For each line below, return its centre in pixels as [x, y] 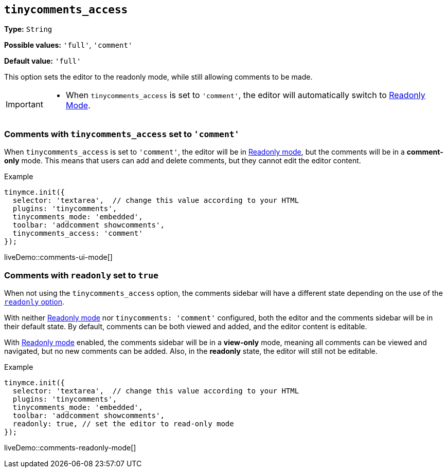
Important [24, 105]
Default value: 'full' [43, 61]
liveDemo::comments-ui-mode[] [58, 257]
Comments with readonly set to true [81, 275]
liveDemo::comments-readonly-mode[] [70, 447]
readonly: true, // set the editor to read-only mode [123, 423]
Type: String [28, 29]
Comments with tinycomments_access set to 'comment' [122, 134]
